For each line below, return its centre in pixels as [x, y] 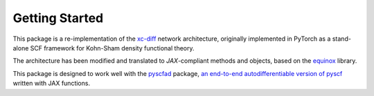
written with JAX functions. [51, 84]
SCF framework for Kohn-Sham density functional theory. [112, 48]
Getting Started [58, 18]
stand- [341, 39]
